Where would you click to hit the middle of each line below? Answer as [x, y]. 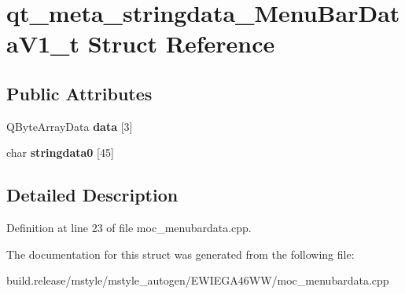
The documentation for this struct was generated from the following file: [180, 254]
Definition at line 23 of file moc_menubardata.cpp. [129, 228]
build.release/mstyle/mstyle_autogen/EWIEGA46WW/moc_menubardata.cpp [198, 280]
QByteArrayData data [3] [70, 126]
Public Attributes [79, 93]
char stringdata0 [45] [60, 152]
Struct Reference [181, 44]
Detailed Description [92, 195]
